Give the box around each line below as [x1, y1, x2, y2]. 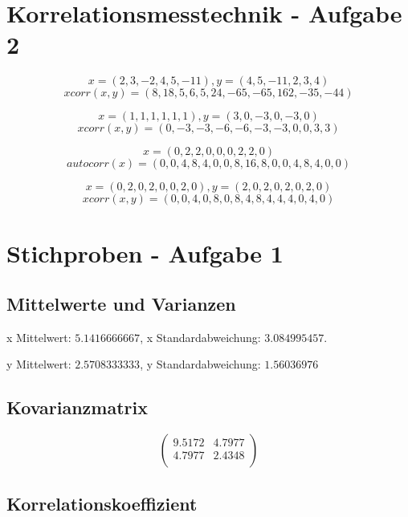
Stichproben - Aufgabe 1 [6, 236, 284, 269]
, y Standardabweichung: [140, 356, 261, 372]
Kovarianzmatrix [6, 395, 148, 420]
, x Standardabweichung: [140, 328, 261, 345]
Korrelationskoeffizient [6, 491, 198, 515]
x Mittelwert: [6, 328, 71, 345]
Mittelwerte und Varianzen [6, 291, 236, 316]
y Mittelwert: [6, 356, 71, 372]
